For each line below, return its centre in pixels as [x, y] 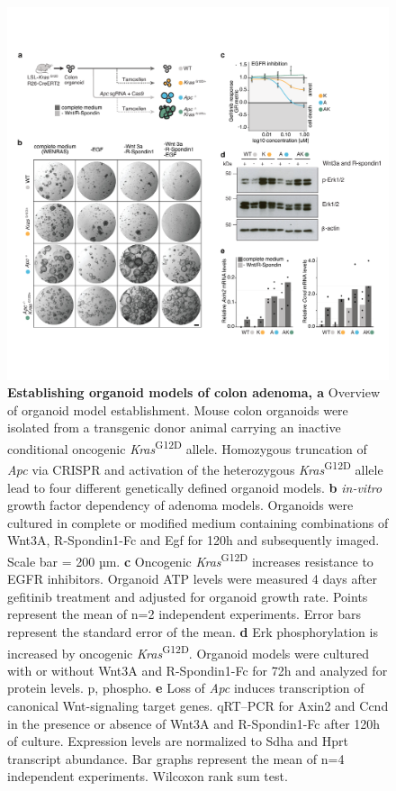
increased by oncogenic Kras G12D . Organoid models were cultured [188, 651]
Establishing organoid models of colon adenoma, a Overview [194, 392]
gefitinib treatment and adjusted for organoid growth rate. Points [188, 596]
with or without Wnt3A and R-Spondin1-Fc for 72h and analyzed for [198, 670]
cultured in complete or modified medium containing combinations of [198, 522]
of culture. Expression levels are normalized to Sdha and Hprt [178, 741]
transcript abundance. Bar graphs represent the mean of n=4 [176, 758]
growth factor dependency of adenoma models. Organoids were [180, 505]
